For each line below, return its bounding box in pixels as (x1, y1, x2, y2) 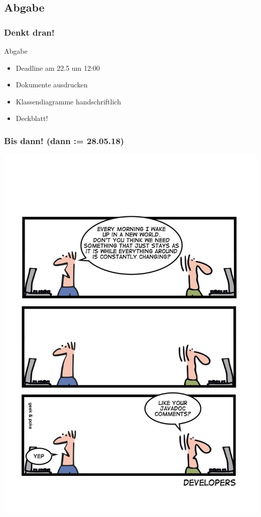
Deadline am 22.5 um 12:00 (16, 62, 100, 73)
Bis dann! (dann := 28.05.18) (4, 134, 124, 147)
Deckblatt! (16, 113, 48, 123)
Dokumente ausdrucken (16, 79, 88, 90)
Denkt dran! (4, 26, 55, 38)
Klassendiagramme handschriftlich (16, 96, 121, 106)
